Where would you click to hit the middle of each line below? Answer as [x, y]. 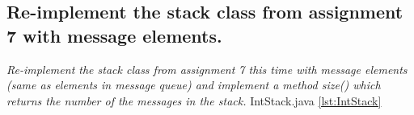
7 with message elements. [114, 35]
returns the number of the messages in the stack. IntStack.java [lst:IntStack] [194, 100]
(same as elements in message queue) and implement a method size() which [194, 85]
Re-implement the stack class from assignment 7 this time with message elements [207, 69]
